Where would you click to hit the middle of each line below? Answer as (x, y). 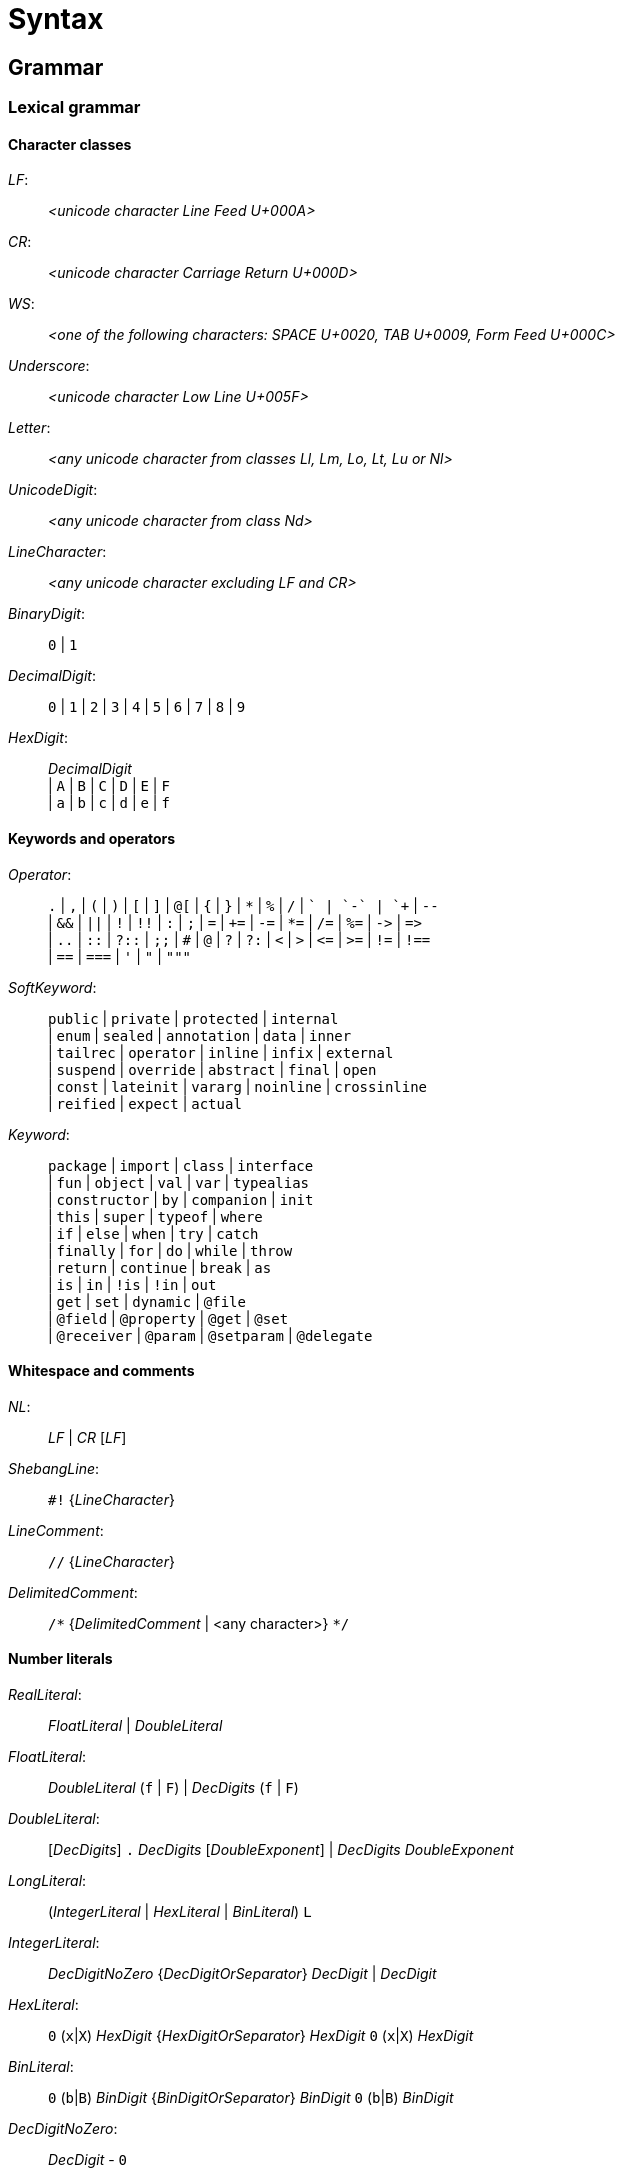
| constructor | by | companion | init (181, 1199)
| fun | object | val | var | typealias (179, 1182)
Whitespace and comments (101, 1371)
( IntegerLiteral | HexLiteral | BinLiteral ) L (180, 1912)
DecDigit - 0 (87, 2160)
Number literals (60, 1659)
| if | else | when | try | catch (153, 1233)
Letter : (29, 428)
